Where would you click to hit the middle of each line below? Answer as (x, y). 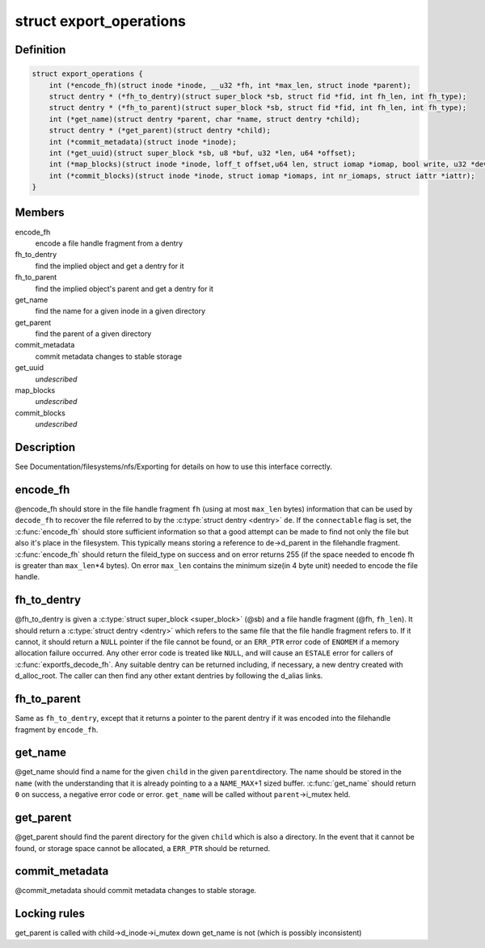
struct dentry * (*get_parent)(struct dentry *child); (160, 131)
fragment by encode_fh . (57, 729)
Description (45, 447)
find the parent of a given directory (93, 334)
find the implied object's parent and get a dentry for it (124, 289)
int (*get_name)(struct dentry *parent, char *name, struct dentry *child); (205, 119)
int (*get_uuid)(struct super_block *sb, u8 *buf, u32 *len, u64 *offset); (202, 153)
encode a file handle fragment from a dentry (109, 243)
